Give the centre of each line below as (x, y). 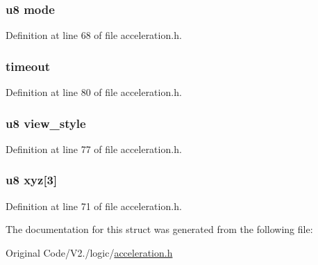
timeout (28, 66)
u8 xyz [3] (32, 180)
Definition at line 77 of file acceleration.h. (94, 148)
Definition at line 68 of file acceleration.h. (94, 35)
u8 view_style (46, 123)
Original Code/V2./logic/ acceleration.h (89, 252)
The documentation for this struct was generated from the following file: (159, 229)
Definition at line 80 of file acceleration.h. (94, 92)
